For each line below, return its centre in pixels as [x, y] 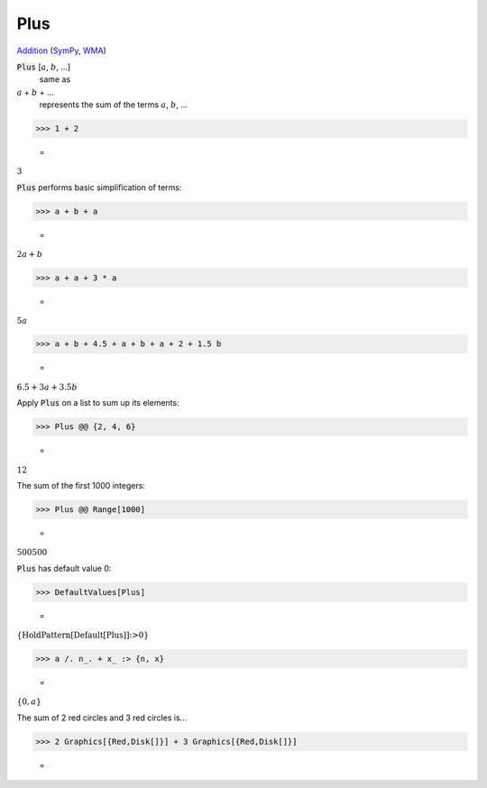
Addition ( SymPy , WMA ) [62, 50]
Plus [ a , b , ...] [44, 67]
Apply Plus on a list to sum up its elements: [98, 403]
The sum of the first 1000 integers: [81, 486]
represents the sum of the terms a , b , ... [114, 105]
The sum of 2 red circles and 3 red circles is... [102, 718]
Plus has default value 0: [64, 569]
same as [55, 79]
